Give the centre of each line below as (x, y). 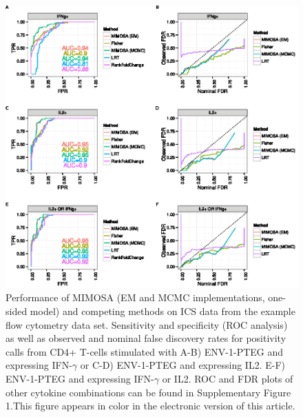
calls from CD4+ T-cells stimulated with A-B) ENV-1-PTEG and (145, 351)
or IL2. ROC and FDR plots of (228, 378)
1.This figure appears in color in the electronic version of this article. (150, 406)
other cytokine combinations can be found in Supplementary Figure (148, 392)
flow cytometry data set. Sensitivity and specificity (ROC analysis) (147, 324)
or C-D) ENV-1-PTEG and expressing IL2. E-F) (183, 365)
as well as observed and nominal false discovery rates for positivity (146, 338)
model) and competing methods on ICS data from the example (163, 311)
